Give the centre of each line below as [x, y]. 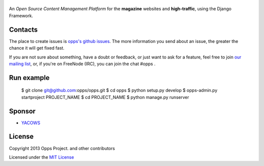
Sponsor [22, 111]
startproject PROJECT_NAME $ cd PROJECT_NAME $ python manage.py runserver [105, 97]
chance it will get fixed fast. [37, 48]
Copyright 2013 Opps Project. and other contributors [62, 148]
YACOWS [31, 123]
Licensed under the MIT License [42, 157]
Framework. [21, 16]
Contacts [23, 29]
